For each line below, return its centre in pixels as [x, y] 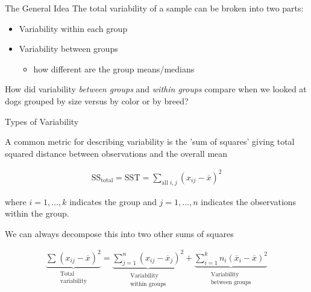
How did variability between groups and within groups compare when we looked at [156, 89]
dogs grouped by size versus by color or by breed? [97, 100]
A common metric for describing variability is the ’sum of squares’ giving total [150, 141]
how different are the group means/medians [114, 68]
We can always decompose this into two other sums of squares [119, 233]
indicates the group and [113, 201]
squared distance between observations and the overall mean [116, 153]
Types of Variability [42, 121]
